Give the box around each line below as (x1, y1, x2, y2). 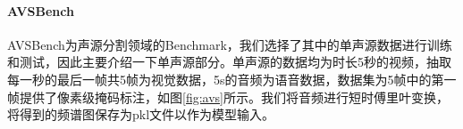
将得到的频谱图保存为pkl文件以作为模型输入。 (7, 105, 275, 124)
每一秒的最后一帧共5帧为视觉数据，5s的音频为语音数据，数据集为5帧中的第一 (7, 69, 457, 88)
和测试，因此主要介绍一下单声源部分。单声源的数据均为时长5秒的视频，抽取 (7, 52, 451, 71)
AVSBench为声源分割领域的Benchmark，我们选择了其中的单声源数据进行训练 (7, 35, 452, 53)
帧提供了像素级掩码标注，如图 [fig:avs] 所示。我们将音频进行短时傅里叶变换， (7, 87, 449, 106)
